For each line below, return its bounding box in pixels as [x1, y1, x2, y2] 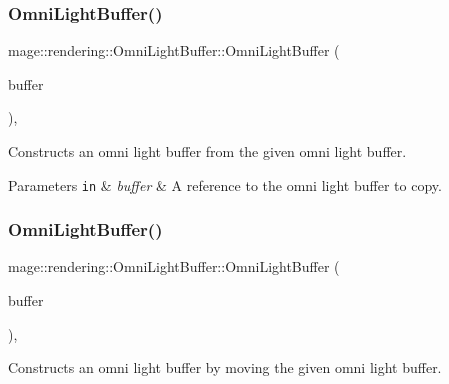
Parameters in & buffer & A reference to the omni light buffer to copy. [8, 174, 442, 195]
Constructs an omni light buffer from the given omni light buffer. [8, 141, 407, 161]
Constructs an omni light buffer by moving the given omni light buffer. [8, 357, 442, 378]
